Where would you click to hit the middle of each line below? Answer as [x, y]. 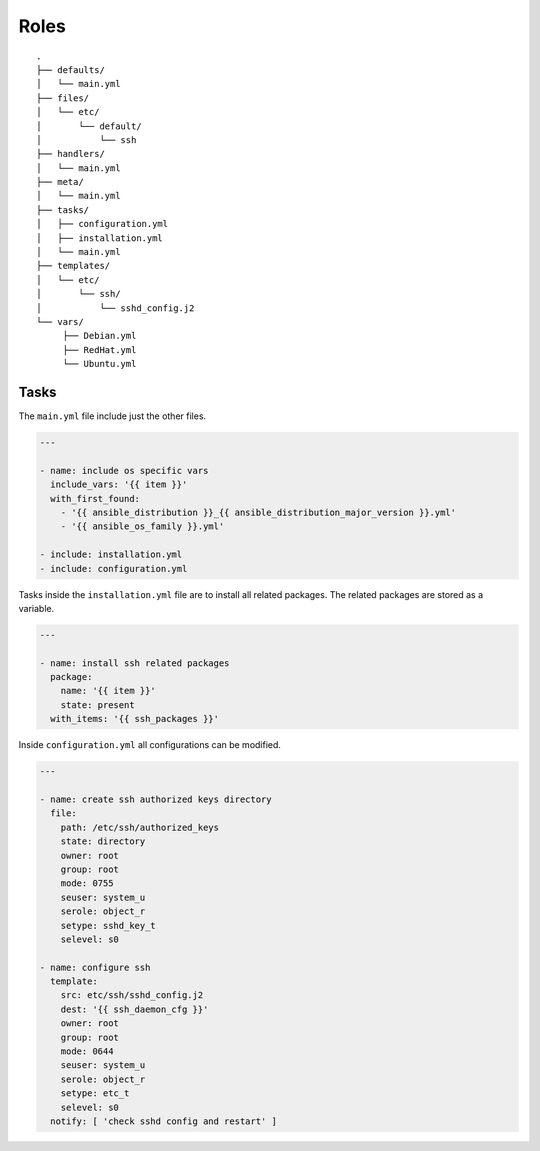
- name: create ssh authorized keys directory [155, 799]
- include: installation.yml [111, 554]
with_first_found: [95, 498]
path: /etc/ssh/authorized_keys [140, 827]
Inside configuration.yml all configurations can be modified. [150, 745]
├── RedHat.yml [99, 349]
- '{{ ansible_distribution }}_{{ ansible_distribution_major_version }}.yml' [258, 512]
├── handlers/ [70, 154]
